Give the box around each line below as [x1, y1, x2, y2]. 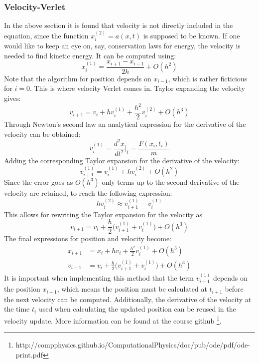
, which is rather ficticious [168, 73, 248, 83]
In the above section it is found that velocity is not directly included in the [4, 20, 233, 30]
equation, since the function [4, 30, 89, 40]
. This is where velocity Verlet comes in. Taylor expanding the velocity [29, 83, 245, 93]
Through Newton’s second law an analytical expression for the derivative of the [4, 119, 246, 129]
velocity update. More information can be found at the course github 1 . [4, 314, 222, 326]
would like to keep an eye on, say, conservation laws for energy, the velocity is [4, 40, 241, 51]
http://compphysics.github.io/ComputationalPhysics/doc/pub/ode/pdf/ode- [15, 340, 250, 350]
